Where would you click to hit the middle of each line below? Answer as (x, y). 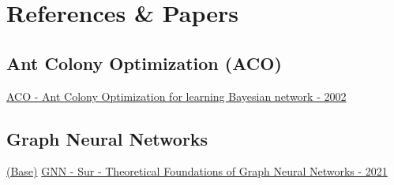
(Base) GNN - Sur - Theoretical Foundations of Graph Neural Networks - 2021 (197, 171)
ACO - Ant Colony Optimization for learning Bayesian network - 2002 (176, 96)
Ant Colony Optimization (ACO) (144, 63)
